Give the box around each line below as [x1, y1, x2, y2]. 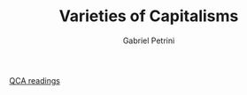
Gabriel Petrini [122, 35, 175, 46]
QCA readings [9, 75, 60, 85]
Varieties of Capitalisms [58, 6, 239, 26]
